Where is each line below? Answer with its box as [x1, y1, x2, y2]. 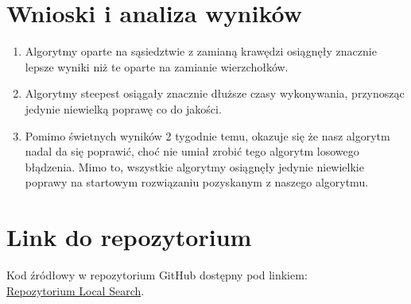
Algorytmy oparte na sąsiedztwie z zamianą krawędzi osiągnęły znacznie [25, 43, 377, 60]
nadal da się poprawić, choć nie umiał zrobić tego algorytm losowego [25, 143, 359, 160]
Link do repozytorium [6, 221, 252, 253]
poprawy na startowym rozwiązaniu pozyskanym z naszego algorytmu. [25, 174, 369, 190]
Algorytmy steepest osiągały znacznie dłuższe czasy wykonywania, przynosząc [25, 85, 405, 102]
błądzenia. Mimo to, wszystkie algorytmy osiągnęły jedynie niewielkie [25, 158, 364, 175]
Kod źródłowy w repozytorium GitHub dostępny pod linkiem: [6, 267, 308, 283]
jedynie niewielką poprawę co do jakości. [25, 100, 222, 117]
